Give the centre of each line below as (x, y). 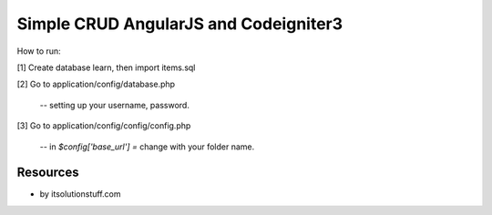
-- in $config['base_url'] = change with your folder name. (147, 147)
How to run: (39, 51)
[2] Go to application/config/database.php (96, 84)
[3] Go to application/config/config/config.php (104, 126)
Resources (48, 173)
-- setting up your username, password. (115, 105)
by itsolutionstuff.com (80, 194)
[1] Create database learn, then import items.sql (106, 67)
